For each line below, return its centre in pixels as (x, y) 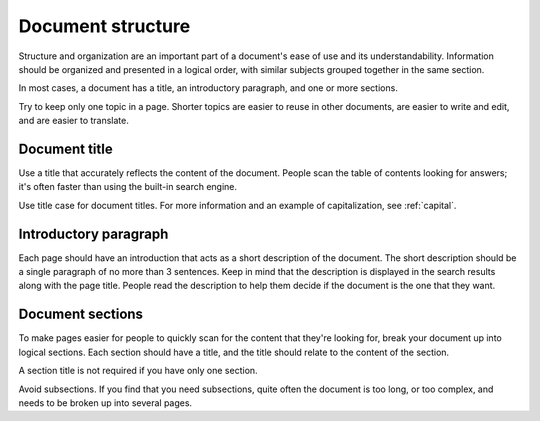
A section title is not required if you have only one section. (138, 371)
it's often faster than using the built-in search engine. (128, 187)
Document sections (81, 314)
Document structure (104, 26)
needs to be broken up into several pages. (105, 402)
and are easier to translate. (73, 121)
